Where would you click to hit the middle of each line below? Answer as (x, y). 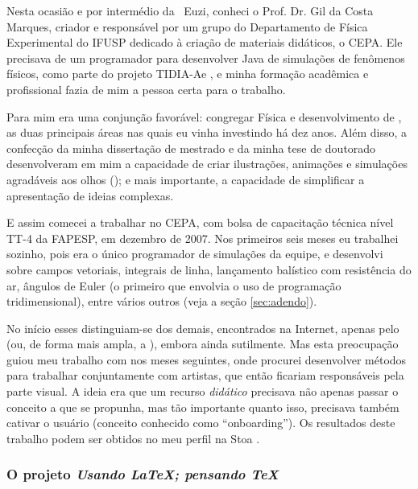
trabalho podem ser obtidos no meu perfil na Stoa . (133, 438)
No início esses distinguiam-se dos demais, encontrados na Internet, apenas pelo (203, 328)
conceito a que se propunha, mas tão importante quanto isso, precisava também (203, 407)
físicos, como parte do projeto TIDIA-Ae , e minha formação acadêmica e (188, 74)
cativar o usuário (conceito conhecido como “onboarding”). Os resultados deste (201, 423)
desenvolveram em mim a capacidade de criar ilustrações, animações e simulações (207, 164)
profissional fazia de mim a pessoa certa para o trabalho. (146, 89)
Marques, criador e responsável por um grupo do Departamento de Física (187, 26)
